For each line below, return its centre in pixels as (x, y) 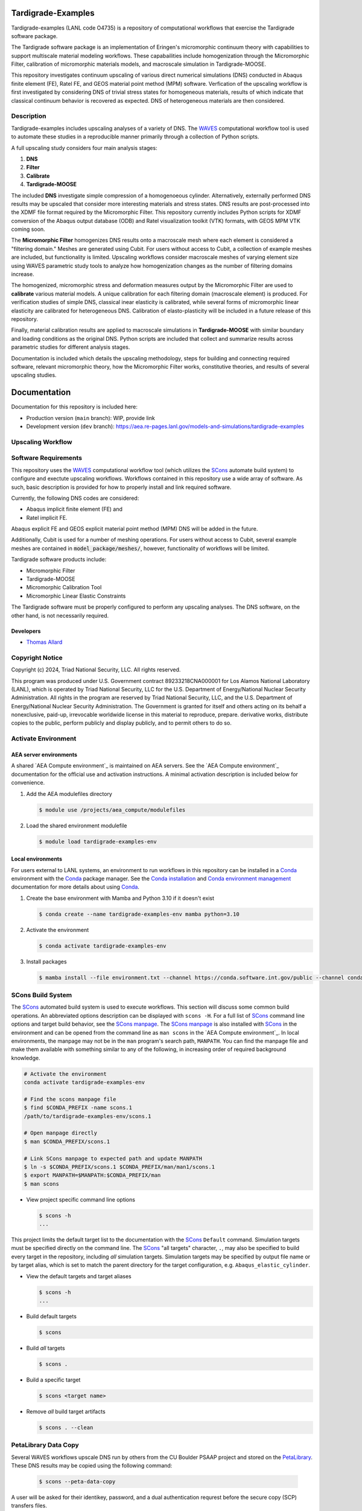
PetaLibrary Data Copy (45, 1445)
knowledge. (26, 1058)
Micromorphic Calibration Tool (64, 587)
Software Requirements (47, 458)
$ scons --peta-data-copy (77, 1482)
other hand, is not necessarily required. (60, 615)
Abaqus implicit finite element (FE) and (75, 509)
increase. (23, 274)
